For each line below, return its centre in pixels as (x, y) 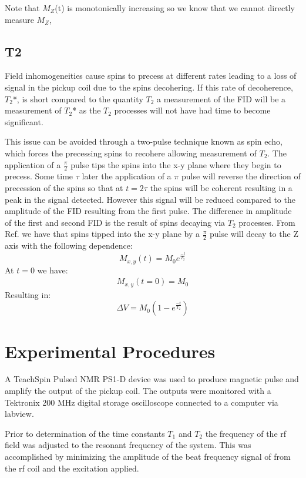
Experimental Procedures (110, 351)
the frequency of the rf (246, 433)
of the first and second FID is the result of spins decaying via (115, 222)
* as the (87, 110)
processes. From (267, 222)
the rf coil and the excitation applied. (72, 468)
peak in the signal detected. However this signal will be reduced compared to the (150, 199)
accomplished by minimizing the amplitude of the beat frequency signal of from (148, 457)
